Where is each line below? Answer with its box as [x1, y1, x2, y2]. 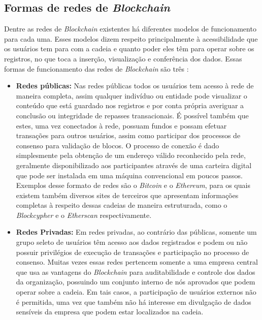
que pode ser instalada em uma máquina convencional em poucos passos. [16, 170, 243, 180]
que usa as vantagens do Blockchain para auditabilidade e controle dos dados [16, 266, 255, 277]
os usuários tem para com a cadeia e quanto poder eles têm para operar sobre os [4, 43, 254, 54]
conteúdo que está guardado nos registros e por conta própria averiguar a [16, 100, 244, 111]
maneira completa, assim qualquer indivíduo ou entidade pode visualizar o [16, 90, 247, 101]
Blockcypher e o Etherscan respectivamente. [16, 209, 152, 220]
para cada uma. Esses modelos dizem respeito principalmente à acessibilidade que [4, 33, 258, 44]
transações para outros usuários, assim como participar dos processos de [16, 130, 241, 141]
